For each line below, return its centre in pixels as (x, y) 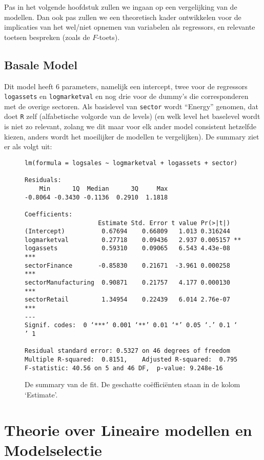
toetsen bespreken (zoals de (47, 37)
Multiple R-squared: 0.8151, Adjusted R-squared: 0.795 (131, 360)
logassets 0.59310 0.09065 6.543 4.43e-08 (127, 248)
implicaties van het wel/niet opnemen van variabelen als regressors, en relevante (130, 27)
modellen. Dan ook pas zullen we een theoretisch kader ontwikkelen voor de (123, 17)
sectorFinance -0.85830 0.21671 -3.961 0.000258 (127, 265)
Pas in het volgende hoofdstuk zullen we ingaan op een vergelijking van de (121, 7)
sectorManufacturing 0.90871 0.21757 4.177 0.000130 (127, 283)
